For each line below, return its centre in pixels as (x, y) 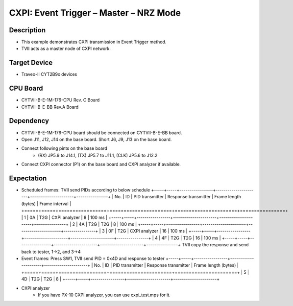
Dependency (29, 121)
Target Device (31, 63)
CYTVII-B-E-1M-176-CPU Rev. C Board (61, 100)
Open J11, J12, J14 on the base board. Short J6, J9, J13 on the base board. (97, 139)
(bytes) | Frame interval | (46, 204)
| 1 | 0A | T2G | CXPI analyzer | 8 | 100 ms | (64, 217)
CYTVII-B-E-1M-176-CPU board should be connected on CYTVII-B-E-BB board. (102, 133)
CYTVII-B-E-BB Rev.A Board (50, 107)
